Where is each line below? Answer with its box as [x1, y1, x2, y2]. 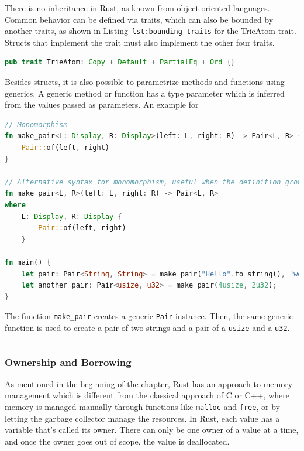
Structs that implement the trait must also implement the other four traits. [5, 36, 275, 48]
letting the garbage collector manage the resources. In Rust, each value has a [5, 412, 280, 424]
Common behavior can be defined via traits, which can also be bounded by [5, 13, 274, 25]
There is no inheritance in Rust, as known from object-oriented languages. [5, 2, 270, 13]
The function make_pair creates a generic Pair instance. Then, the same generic [5, 310, 293, 322]
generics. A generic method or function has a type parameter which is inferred [5, 87, 285, 99]
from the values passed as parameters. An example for [5, 98, 199, 111]
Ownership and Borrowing [5, 354, 132, 369]
